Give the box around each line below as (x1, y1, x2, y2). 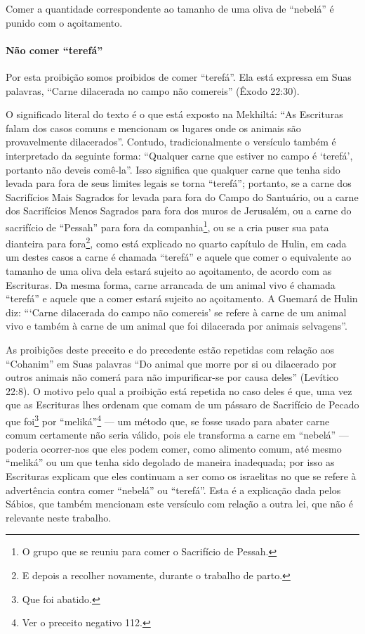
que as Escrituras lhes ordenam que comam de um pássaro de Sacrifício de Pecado (6, 397, 359, 412)
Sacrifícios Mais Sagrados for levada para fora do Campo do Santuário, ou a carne (6, 189, 359, 204)
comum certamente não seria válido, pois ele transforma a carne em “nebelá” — (6, 427, 349, 442)
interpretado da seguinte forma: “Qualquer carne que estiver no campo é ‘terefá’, (6, 148, 353, 162)
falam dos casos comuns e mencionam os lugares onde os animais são (6, 120, 301, 135)
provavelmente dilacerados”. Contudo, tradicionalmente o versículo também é (6, 134, 336, 149)
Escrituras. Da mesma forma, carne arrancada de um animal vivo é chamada (6, 277, 336, 292)
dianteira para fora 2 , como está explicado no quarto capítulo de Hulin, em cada (6, 234, 347, 250)
